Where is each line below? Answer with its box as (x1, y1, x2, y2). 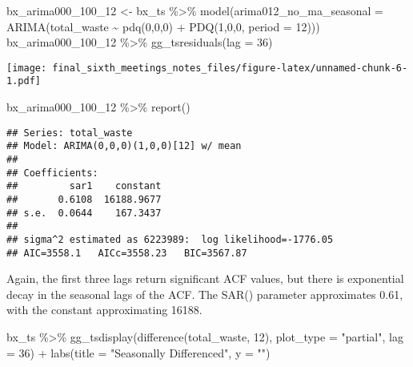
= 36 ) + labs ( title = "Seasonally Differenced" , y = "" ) (6, 344, 271, 361)
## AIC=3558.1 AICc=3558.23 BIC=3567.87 (6, 247, 247, 259)
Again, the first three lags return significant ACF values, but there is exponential (6, 270, 404, 287)
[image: (6, 62, 47, 74)
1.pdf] (6, 75, 41, 87)
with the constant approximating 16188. (6, 301, 202, 318)
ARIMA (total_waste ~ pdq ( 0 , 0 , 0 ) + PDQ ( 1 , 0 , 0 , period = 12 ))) (6, 18, 320, 34)
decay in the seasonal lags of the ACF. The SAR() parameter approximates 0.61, (6, 285, 403, 302)
